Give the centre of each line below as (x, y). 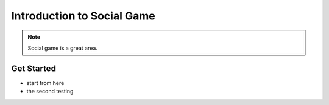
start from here (45, 83)
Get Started (34, 68)
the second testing (50, 92)
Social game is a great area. (62, 48)
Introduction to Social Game (83, 16)
